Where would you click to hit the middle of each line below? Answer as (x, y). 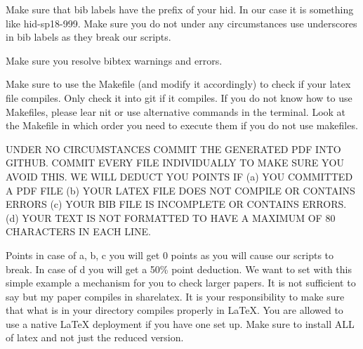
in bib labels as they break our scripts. (88, 37)
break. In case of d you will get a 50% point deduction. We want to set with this (179, 269)
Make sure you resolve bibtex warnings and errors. (114, 60)
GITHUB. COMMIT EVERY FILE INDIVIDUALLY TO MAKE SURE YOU (175, 163)
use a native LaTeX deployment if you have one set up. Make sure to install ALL (180, 323)
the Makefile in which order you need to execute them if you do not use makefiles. (182, 125)
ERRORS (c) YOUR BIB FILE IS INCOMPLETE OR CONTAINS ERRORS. (176, 204)
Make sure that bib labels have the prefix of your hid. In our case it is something (180, 9)
